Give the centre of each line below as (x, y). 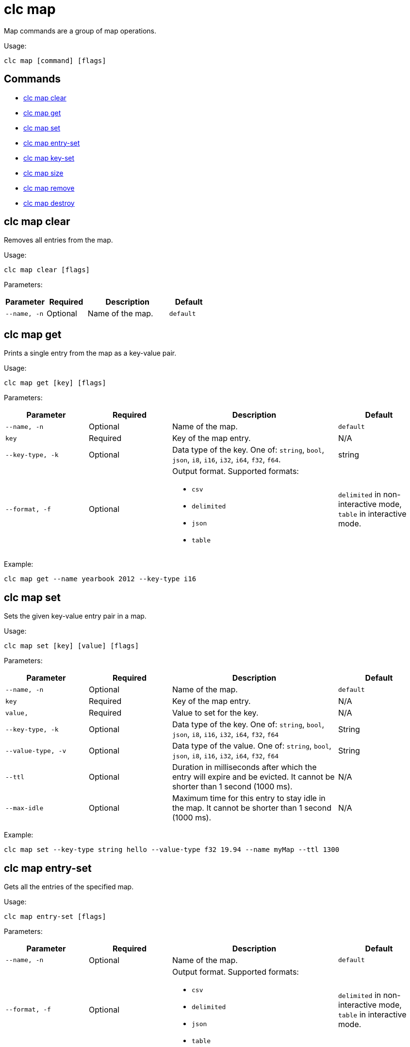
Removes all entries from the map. (58, 240)
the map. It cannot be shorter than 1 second (252, 808)
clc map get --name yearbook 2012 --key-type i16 (100, 579)
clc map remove (49, 188)
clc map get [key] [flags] (55, 383)
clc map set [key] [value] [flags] (72, 646)
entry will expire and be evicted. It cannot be (254, 777)
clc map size (43, 173)
